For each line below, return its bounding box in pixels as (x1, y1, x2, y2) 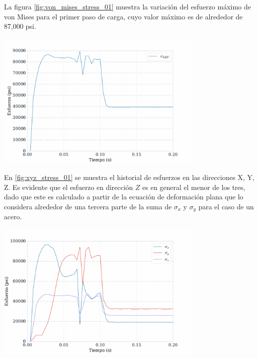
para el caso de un (198, 201, 254, 211)
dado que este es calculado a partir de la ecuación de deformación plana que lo (4, 191, 244, 202)
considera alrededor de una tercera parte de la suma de (4, 201, 172, 211)
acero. (4, 211, 22, 222)
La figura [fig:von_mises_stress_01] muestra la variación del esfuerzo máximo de (4, 1, 251, 11)
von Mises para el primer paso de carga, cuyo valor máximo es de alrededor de (4, 11, 243, 21)
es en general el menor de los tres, (142, 181, 246, 192)
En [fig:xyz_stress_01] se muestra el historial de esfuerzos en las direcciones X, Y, (4, 172, 255, 182)
